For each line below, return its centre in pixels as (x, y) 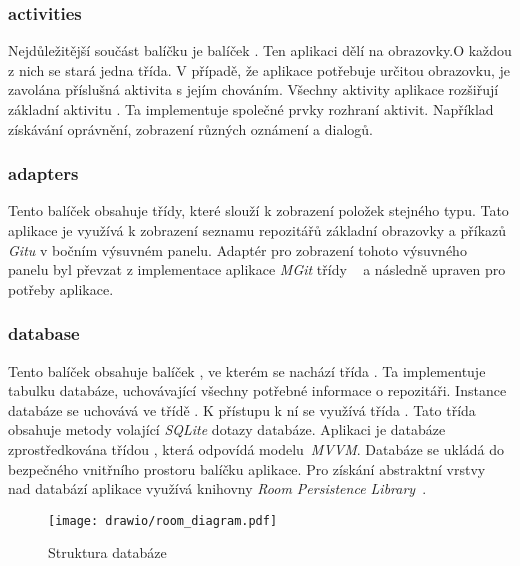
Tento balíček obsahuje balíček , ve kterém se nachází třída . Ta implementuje (247, 370)
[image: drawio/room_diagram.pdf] (163, 520)
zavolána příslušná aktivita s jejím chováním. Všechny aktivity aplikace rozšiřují (253, 89)
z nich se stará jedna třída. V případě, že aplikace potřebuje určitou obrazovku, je (259, 69)
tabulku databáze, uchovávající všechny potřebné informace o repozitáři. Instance (257, 390)
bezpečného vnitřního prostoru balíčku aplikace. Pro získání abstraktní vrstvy (247, 468)
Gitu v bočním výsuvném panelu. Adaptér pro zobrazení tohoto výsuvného (237, 249)
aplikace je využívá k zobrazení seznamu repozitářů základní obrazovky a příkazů (257, 230)
